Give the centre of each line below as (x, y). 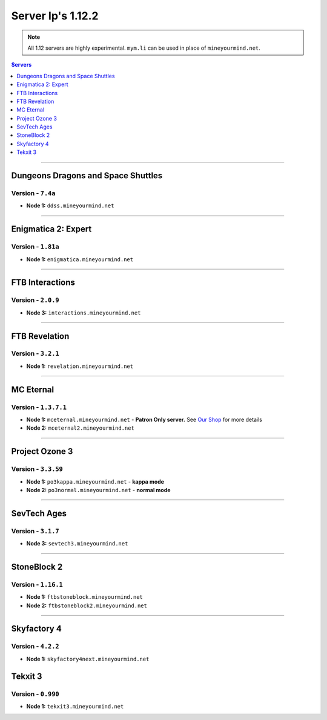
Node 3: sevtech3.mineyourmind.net (77, 544)
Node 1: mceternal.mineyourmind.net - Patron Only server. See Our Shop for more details (144, 420)
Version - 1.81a (35, 247)
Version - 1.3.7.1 (39, 407)
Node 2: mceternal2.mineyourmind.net (80, 428)
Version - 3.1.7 (35, 531)
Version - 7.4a (33, 193)
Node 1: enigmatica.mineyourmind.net (80, 259)
